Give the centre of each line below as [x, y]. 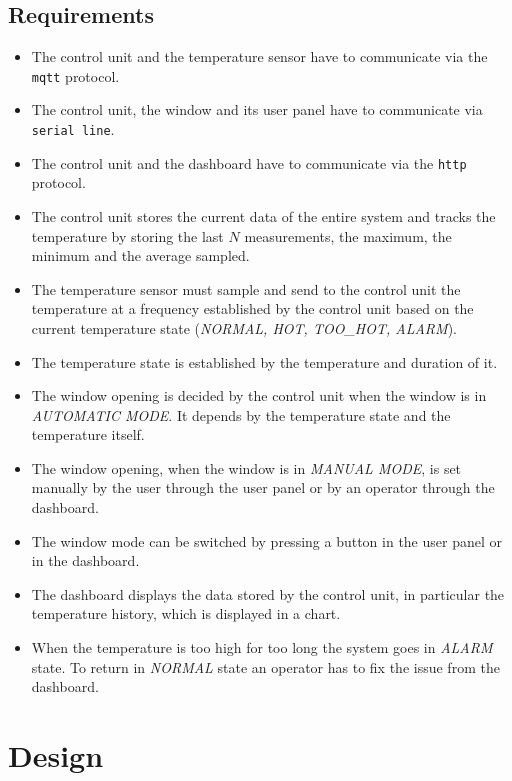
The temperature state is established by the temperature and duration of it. [264, 361]
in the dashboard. [85, 560]
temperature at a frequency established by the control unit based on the [252, 308]
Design [56, 755]
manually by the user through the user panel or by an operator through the [263, 487]
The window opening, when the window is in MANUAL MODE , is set [246, 467]
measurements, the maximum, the [348, 235]
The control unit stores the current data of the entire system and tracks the [263, 215]
